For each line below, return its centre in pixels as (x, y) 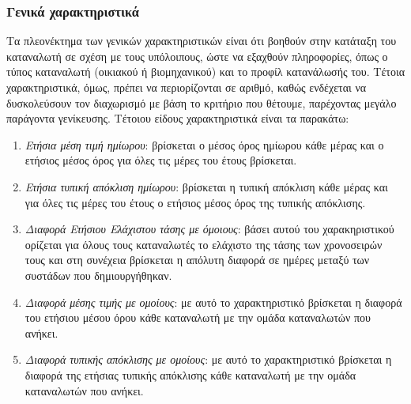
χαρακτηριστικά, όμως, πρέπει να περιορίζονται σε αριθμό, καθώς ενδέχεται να (187, 87)
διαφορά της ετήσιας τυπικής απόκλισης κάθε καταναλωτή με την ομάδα (190, 374)
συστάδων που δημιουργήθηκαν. (98, 275)
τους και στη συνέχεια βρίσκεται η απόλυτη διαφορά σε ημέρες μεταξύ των (197, 260)
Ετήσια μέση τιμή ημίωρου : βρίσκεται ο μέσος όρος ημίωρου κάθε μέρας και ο (204, 144)
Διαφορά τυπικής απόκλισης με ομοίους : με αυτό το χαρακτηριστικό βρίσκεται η (208, 359)
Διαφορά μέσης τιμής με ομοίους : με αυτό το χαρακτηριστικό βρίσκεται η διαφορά (213, 302)
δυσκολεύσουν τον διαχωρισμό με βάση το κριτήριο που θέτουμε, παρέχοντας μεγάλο (202, 102)
